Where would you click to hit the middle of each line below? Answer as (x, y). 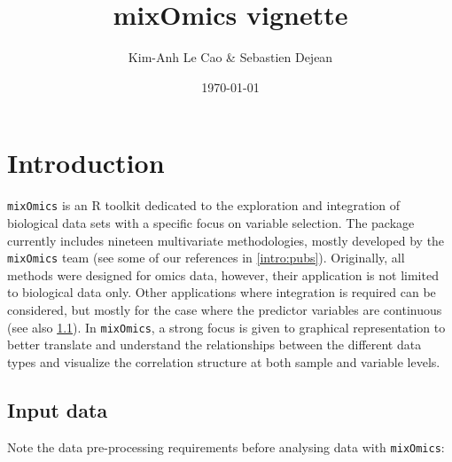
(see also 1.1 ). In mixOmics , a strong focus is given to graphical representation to (226, 327)
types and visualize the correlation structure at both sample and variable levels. (224, 361)
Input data (58, 409)
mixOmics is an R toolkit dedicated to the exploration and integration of (204, 205)
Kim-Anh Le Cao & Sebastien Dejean (230, 57)
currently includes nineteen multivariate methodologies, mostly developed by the (226, 240)
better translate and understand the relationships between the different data (214, 345)
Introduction (86, 163)
